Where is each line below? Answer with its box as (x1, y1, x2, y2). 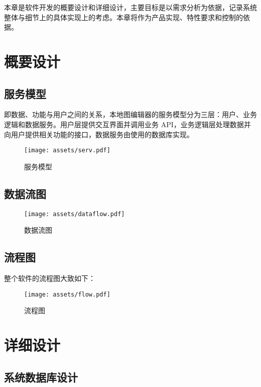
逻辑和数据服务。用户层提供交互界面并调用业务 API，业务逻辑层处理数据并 (4, 119, 251, 129)
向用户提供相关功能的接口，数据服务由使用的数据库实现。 (4, 129, 194, 139)
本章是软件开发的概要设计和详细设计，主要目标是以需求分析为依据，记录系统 (4, 2, 257, 12)
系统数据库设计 (4, 369, 78, 384)
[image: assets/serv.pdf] (24, 147, 110, 154)
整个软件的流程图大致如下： (4, 273, 95, 283)
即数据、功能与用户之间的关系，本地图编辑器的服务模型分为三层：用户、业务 (4, 109, 257, 120)
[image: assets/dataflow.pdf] (24, 210, 125, 218)
